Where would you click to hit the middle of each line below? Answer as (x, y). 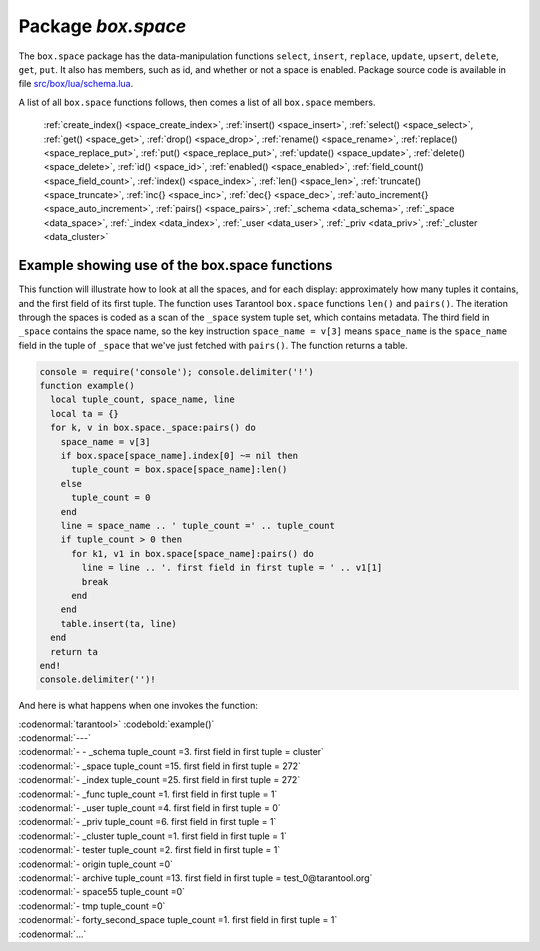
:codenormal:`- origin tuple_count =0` (96, 864)
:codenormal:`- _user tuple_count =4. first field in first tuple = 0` (150, 808)
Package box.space (102, 26)
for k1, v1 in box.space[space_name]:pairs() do (192, 553)
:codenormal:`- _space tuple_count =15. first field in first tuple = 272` (160, 766)
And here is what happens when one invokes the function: (138, 706)
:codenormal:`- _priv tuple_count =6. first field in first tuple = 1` (147, 822)
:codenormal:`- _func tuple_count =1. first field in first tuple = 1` (148, 794)
